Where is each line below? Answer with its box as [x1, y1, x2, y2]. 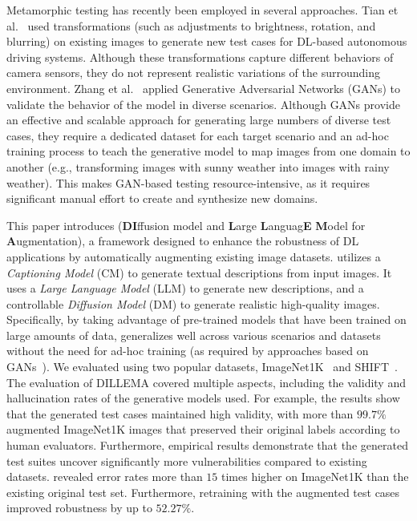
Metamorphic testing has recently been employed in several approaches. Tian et [6, 2, 399, 18]
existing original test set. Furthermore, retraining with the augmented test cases [6, 483, 400, 500]
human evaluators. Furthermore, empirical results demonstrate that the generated [6, 437, 408, 454]
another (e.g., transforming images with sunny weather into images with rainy [6, 158, 390, 175]
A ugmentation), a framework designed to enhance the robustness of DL [6, 232, 359, 249]
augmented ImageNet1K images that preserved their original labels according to [6, 421, 400, 438]
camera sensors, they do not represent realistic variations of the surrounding [6, 64, 380, 81]
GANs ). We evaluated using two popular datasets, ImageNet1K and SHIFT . [6, 358, 398, 375]
